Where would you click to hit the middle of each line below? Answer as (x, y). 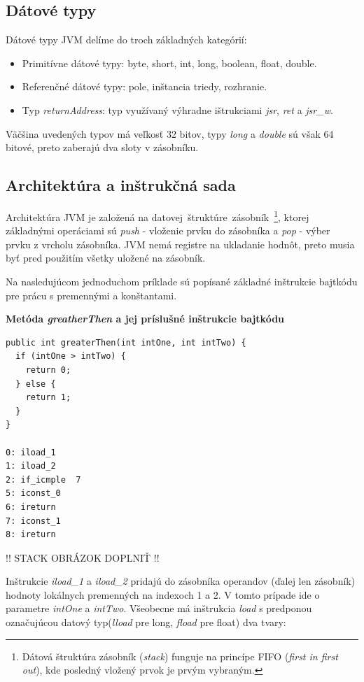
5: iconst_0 (33, 493)
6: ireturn (31, 507)
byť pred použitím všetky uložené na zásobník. (106, 258)
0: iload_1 (31, 452)
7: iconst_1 (33, 521)
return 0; (48, 370)
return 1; (48, 398)
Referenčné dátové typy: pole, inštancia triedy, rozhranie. (145, 86)
